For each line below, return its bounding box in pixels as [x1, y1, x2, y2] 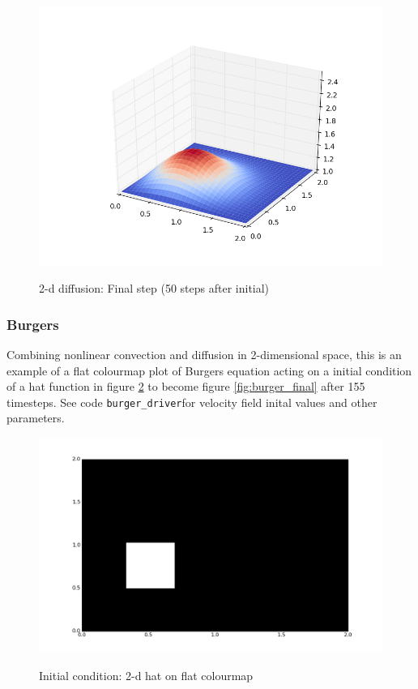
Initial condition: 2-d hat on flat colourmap [39, 667, 254, 683]
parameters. [6, 409, 65, 426]
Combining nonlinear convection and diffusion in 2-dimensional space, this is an [6, 345, 402, 362]
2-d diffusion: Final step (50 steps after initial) [39, 280, 270, 297]
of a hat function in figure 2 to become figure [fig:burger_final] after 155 [6, 378, 365, 395]
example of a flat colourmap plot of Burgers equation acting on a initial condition [6, 362, 412, 379]
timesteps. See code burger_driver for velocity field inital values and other [6, 393, 377, 410]
